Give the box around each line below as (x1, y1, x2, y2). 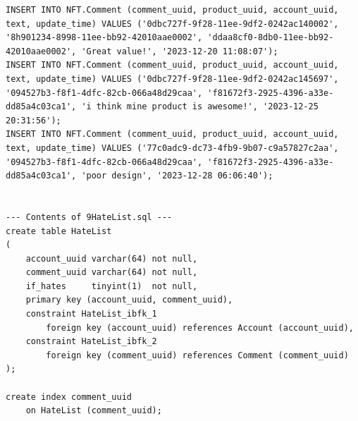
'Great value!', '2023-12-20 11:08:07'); (81, 46, 278, 56)
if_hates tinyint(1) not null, (25, 281, 198, 291)
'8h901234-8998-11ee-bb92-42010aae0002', (6, 32, 203, 43)
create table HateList (6, 226, 112, 236)
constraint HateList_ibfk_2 (25, 336, 157, 347)
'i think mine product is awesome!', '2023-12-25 (81, 102, 319, 112)
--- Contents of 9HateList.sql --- (6, 212, 173, 222)
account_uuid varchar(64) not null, (25, 253, 198, 264)
